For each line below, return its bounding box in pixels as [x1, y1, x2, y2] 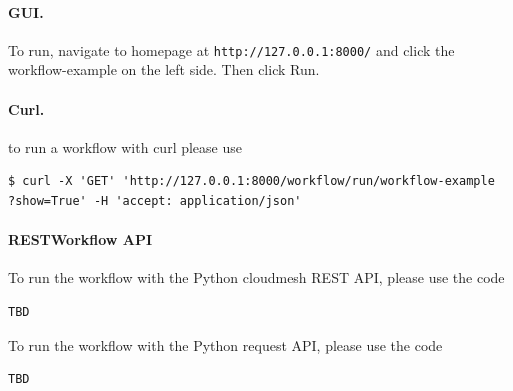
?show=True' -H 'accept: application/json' [8, 194, 302, 209]
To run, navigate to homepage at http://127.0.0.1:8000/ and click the [8, 39, 455, 60]
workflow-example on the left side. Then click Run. [8, 59, 320, 80]
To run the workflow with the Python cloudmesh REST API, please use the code [8, 267, 505, 288]
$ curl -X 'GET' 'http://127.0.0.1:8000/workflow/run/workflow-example [8, 174, 495, 189]
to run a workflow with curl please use [8, 136, 242, 157]
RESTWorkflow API [8, 229, 153, 250]
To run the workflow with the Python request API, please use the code [8, 334, 443, 355]
